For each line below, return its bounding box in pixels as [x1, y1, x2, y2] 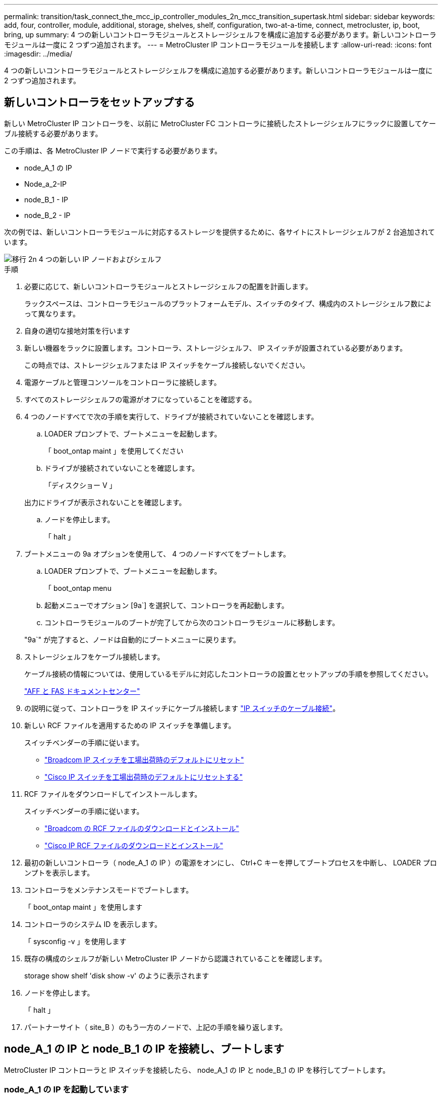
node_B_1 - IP [24, 195, 69, 204]
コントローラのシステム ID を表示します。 [24, 919, 161, 928]
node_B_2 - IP [24, 210, 71, 219]
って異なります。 [24, 309, 80, 318]
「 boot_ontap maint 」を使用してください [44, 446, 184, 455]
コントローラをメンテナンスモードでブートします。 [24, 885, 193, 894]
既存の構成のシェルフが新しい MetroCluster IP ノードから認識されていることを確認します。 [24, 954, 326, 963]
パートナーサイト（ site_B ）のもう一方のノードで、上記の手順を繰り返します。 [24, 1022, 287, 1031]
